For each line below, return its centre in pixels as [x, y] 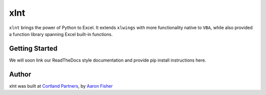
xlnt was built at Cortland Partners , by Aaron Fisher [61, 86]
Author [20, 74]
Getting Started [33, 48]
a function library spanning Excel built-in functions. [61, 34]
